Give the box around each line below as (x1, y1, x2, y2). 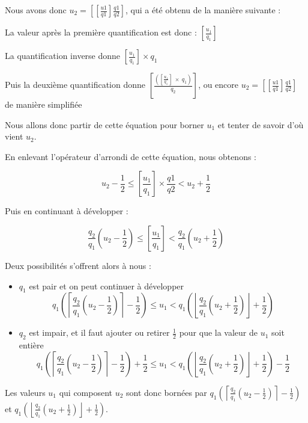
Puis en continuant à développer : (5, 205, 128, 217)
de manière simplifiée (5, 98, 82, 110)
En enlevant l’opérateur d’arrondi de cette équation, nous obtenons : (5, 150, 256, 162)
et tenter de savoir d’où (217, 118, 304, 131)
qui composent (59, 386, 113, 398)
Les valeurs (5, 386, 46, 398)
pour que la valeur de (179, 326, 258, 339)
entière (19, 339, 44, 351)
